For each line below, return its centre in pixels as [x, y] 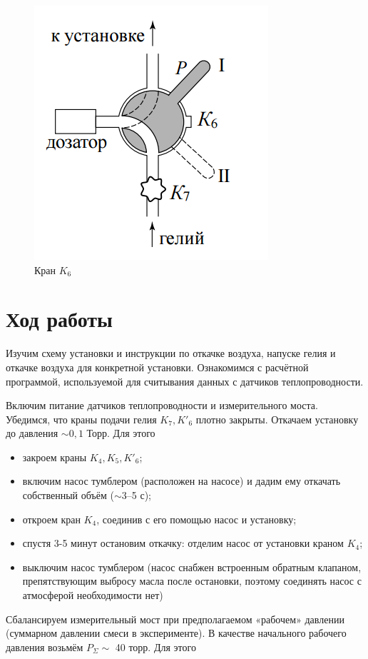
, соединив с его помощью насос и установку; [196, 519]
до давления [32, 433]
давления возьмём [45, 647]
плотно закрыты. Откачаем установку [277, 419]
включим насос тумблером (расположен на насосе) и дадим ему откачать [182, 481]
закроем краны [55, 457]
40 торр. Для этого [155, 647]
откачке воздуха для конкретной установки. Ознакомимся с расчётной [157, 367]
